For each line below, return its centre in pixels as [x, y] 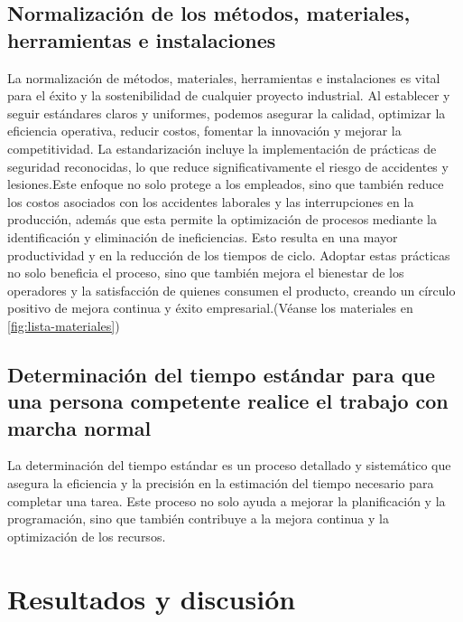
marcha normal [79, 427]
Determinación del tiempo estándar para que [222, 374]
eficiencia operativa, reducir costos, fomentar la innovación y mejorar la [204, 131]
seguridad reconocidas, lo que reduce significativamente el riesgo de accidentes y [228, 166]
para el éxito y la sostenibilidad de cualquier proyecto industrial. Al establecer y [229, 95]
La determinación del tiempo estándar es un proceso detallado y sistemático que [229, 465]
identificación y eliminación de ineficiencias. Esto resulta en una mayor [203, 236]
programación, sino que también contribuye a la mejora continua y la [198, 518]
